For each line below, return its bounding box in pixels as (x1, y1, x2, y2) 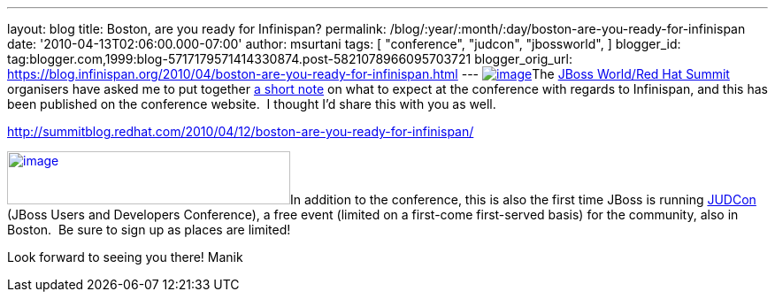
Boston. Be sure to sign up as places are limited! (7, 222, 291, 237)
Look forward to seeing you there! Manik (7, 249, 243, 264)
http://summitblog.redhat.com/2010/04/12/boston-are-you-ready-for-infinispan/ (7, 124, 474, 139)
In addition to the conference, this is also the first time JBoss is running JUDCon (290, 192, 756, 207)
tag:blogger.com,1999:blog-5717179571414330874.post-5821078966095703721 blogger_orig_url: (7, 51, 572, 66)
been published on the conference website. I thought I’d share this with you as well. (7, 96, 496, 111)
